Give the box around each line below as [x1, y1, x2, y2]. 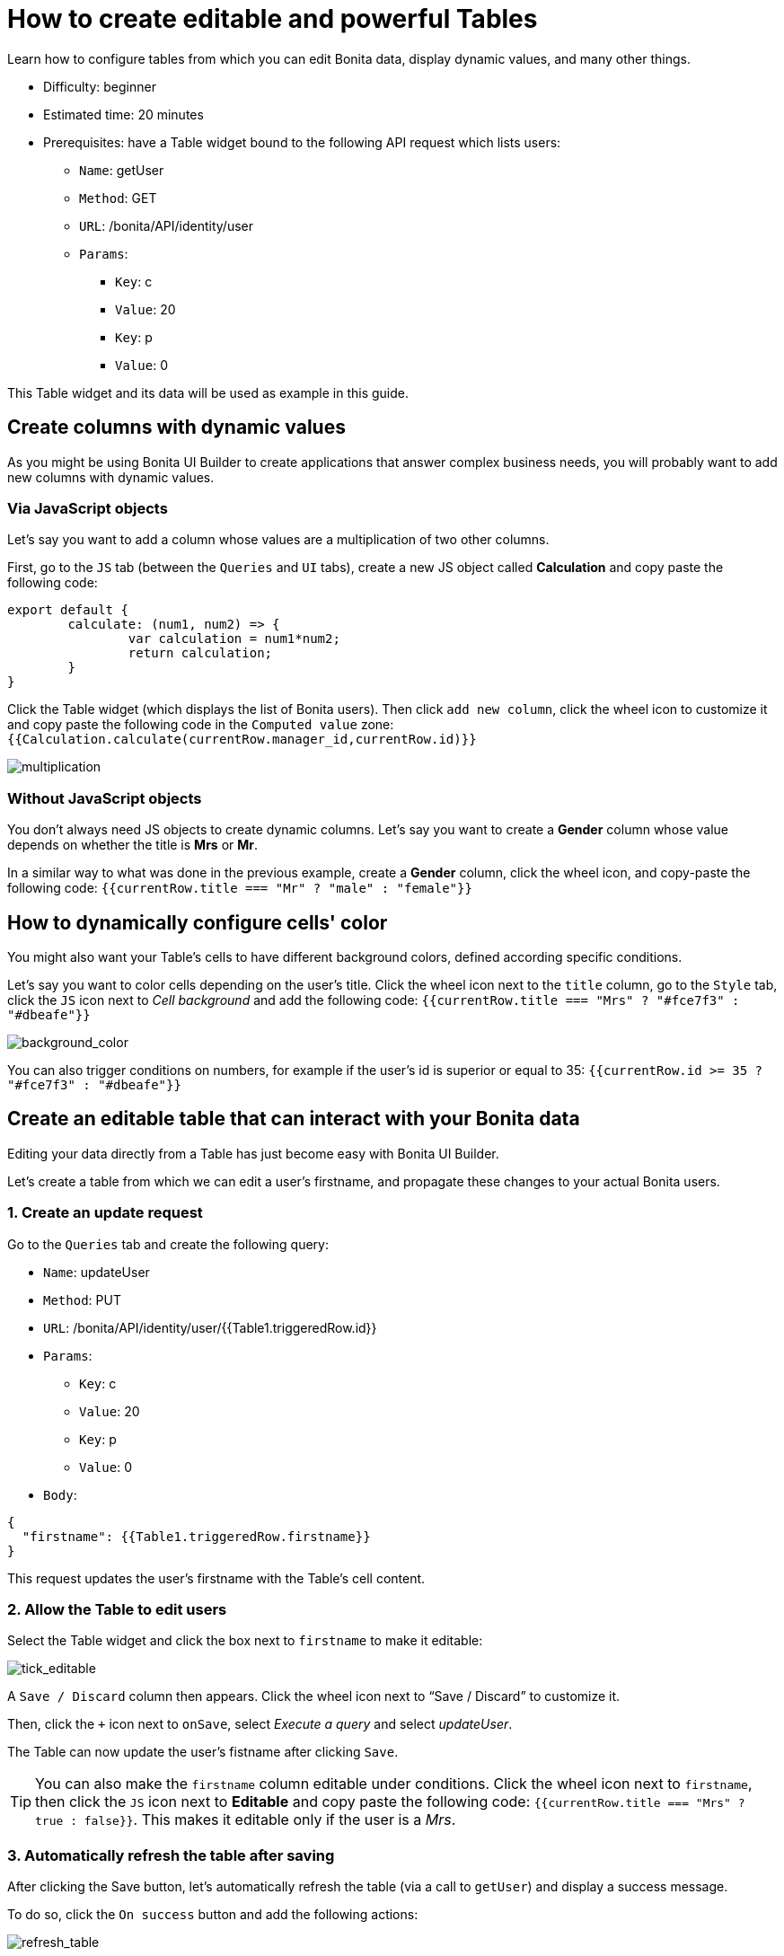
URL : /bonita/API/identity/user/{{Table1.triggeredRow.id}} [43, 1319, 377, 1335]
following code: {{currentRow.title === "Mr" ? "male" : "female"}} [7, 880, 472, 896]
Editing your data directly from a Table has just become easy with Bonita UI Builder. [7, 1145, 499, 1161]
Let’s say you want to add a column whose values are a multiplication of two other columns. [7, 532, 550, 548]
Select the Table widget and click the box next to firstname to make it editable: [7, 1633, 483, 1649]
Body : [43, 1486, 77, 1502]
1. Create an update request [7, 1203, 203, 1222]
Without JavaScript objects [7, 789, 202, 807]
